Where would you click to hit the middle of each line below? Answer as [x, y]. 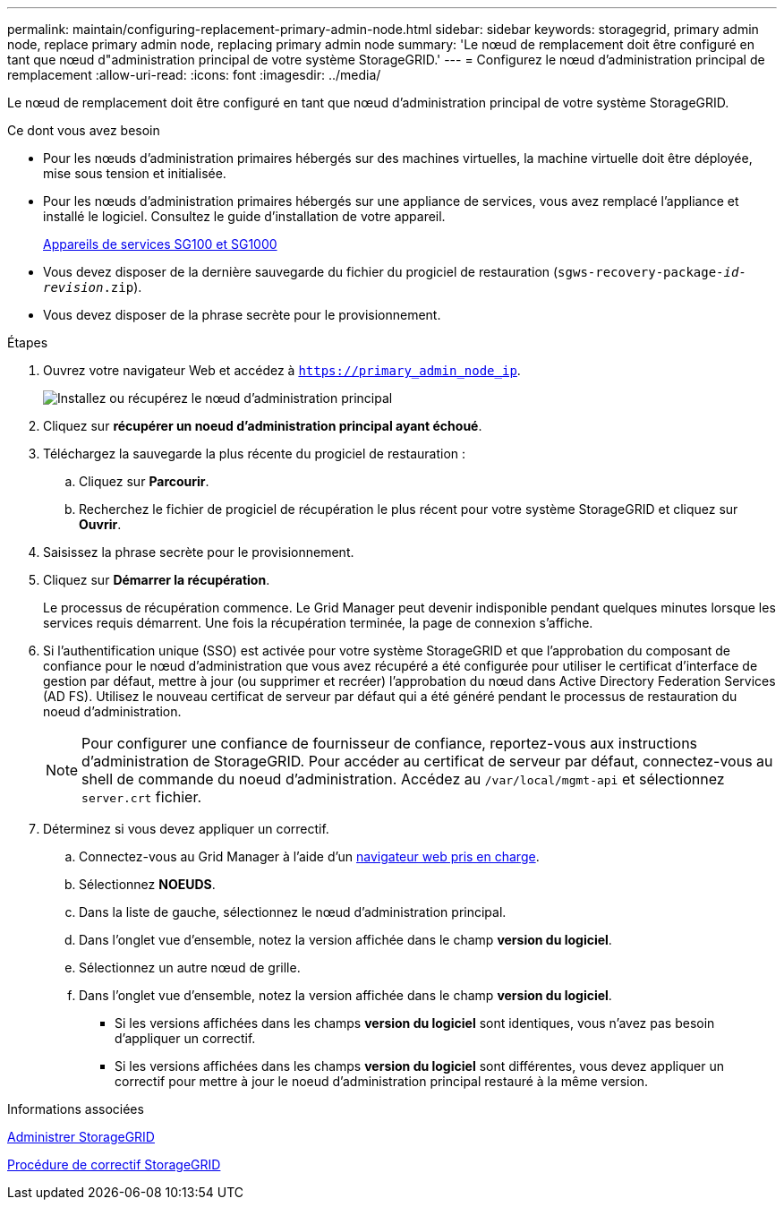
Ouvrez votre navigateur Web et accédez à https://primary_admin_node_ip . [282, 370]
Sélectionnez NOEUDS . [147, 884]
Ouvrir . [100, 524]
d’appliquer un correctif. [185, 1038]
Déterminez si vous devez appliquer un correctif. [186, 829]
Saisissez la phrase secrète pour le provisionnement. [199, 552]
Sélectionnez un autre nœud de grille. [190, 967]
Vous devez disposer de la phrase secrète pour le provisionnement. [242, 315]
